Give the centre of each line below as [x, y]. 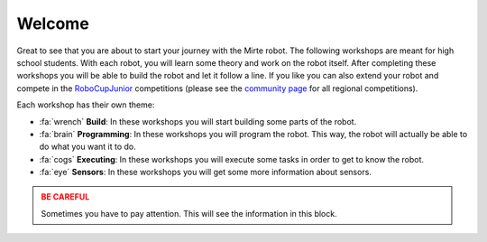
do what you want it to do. [88, 147]
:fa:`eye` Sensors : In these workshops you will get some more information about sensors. [205, 172]
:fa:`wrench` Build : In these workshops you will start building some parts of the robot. [198, 121]
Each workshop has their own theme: [86, 105]
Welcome [53, 23]
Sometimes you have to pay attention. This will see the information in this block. [189, 213]
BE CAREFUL [65, 197]
